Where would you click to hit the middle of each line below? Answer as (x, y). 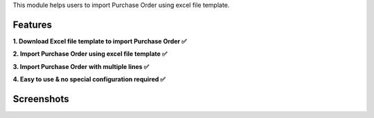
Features (32, 24)
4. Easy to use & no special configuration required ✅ (89, 79)
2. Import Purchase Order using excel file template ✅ (90, 54)
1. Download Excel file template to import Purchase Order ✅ (100, 41)
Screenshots (41, 99)
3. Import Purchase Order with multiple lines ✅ (81, 66)
